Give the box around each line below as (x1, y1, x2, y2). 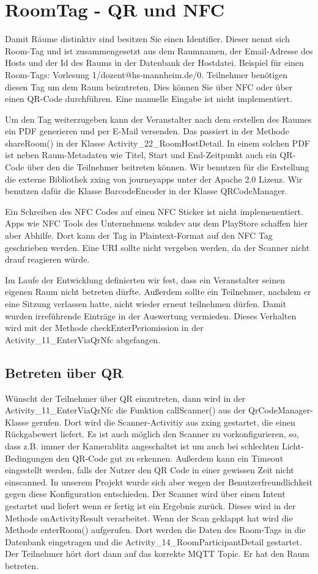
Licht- (281, 439, 304, 452)
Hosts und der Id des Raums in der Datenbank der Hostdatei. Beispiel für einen (5, 56, 304, 69)
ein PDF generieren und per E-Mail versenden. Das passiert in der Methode (5, 125, 289, 137)
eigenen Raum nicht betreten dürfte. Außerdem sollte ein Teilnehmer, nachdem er (5, 285, 311, 298)
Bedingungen (5, 451, 54, 464)
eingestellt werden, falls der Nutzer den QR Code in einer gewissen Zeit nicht (5, 463, 294, 476)
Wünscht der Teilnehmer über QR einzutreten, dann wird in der (5, 391, 246, 404)
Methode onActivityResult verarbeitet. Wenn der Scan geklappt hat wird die (5, 511, 293, 524)
